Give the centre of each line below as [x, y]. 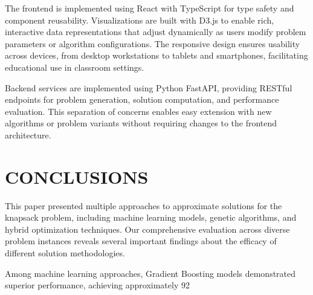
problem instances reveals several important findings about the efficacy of [141, 241]
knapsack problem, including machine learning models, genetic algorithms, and [151, 217]
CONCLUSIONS [77, 176]
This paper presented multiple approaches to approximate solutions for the [144, 205]
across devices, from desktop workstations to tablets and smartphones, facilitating [156, 55]
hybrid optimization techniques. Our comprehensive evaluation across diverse [147, 229]
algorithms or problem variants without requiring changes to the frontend [141, 123]
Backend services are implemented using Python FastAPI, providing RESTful [149, 87]
